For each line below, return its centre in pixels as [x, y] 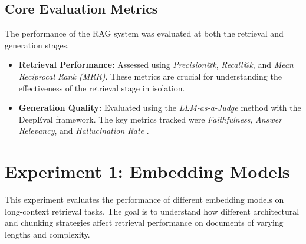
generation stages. [37, 44]
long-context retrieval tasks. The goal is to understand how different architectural [152, 211]
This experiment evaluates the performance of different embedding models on [144, 200]
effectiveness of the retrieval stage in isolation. [102, 88]
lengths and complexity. [47, 234]
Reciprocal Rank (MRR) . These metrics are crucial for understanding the [150, 76]
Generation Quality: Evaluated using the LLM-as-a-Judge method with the [160, 108]
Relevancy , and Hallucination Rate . [84, 131]
